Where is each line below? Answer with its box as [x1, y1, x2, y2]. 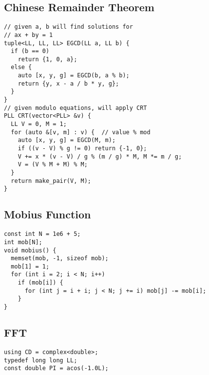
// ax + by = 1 [4, 31, 53, 38]
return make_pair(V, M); [11, 177, 91, 184]
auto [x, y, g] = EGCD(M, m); [18, 137, 116, 144]
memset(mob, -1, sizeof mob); [11, 255, 109, 262]
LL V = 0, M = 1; [11, 121, 67, 128]
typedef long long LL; [4, 357, 77, 364]
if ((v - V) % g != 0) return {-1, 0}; [18, 145, 147, 152]
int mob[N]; [4, 238, 42, 246]
